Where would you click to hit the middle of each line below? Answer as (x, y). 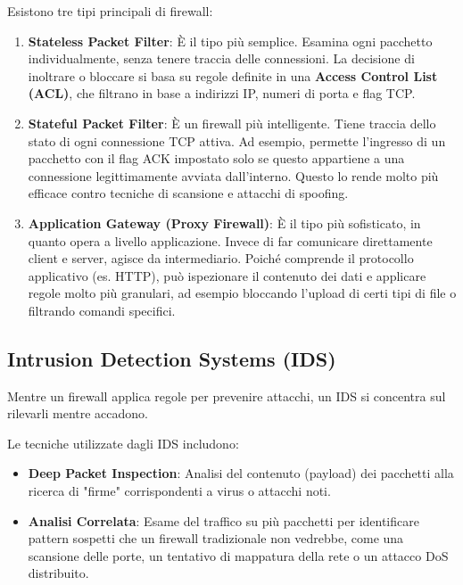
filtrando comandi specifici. (102, 310)
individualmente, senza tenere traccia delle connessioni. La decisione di (221, 58)
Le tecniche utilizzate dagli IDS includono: (123, 443)
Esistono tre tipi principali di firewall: (110, 11)
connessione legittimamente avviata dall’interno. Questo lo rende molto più (233, 175)
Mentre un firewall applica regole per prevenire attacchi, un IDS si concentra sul (227, 395)
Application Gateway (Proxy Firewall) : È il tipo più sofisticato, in (224, 222)
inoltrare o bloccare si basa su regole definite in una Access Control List (233, 75)
